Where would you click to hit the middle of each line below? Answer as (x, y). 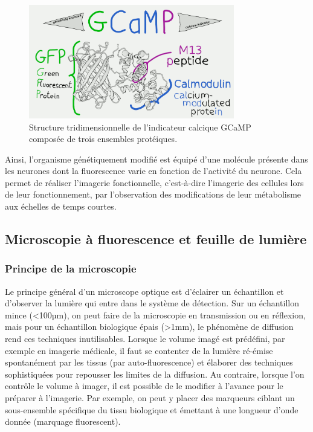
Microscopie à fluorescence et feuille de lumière (156, 239)
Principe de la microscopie (71, 269)
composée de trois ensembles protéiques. (103, 139)
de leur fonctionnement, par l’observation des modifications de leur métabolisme (153, 194)
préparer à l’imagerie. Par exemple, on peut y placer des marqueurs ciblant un (150, 398)
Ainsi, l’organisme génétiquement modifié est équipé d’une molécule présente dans (156, 159)
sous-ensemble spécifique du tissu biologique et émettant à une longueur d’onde (152, 409)
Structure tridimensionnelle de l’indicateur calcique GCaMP (140, 127)
